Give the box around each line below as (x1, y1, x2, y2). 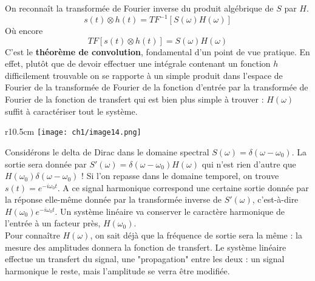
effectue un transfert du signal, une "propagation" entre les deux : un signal (5, 252, 285, 265)
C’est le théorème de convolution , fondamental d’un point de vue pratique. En (5, 45, 310, 58)
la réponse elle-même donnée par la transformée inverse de (5, 193, 222, 206)
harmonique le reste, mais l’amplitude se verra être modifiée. (5, 264, 230, 277)
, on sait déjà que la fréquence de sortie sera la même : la (90, 229, 302, 242)
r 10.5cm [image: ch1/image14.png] (5, 125, 141, 138)
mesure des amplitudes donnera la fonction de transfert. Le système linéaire (5, 240, 286, 253)
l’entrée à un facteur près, (5, 217, 101, 229)
